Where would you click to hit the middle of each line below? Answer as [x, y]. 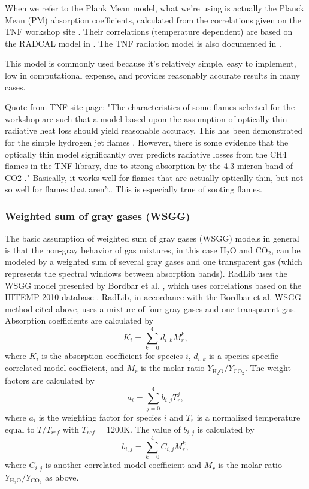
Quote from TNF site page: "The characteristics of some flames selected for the [150, 107]
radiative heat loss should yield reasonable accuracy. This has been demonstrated [154, 130]
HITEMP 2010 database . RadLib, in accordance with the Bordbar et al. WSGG [153, 297]
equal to [20, 429]
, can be [286, 250]
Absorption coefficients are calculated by [79, 320]
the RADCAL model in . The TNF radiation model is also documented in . [143, 43]
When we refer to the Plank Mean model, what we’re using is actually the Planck [154, 8]
